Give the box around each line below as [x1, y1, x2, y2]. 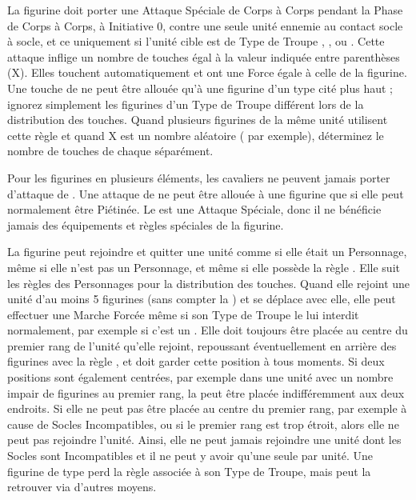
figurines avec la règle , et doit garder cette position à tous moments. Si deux [7, 353, 385, 370]
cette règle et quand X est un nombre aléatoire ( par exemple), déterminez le [7, 126, 384, 143]
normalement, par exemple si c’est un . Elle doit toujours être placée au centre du [7, 322, 408, 338]
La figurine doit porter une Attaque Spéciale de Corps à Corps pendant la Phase [7, 2, 403, 18]
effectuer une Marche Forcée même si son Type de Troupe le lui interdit [7, 306, 359, 322]
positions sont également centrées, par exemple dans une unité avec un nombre [7, 369, 394, 386]
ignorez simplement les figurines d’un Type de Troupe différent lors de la [7, 95, 364, 112]
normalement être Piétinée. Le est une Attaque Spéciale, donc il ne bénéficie [7, 201, 382, 218]
